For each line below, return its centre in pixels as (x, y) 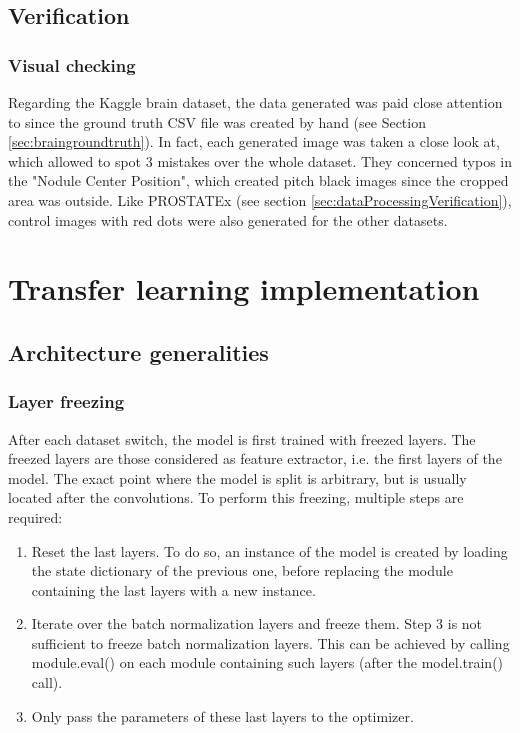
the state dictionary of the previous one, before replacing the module (242, 570)
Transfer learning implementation (244, 288)
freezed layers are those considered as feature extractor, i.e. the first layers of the (255, 458)
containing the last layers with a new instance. (173, 589)
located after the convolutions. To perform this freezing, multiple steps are (236, 497)
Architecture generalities (138, 351)
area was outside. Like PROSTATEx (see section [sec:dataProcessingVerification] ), (260, 199)
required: (35, 516)
